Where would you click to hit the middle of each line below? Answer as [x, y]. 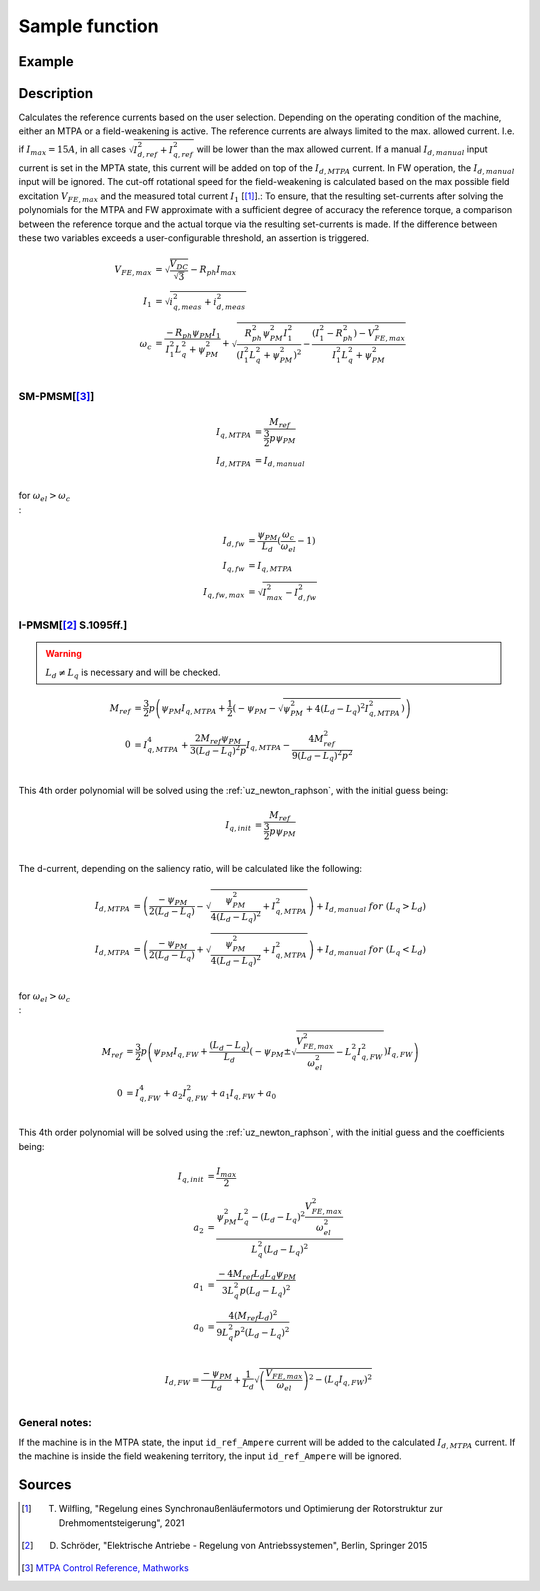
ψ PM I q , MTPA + [193, 709]
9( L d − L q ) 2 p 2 [322, 755]
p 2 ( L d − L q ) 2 [261, 1332]
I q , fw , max [224, 593]
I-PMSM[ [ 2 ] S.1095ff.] [73, 625]
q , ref [183, 155]
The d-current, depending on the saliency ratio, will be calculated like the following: [190, 869]
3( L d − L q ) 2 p [218, 751]
